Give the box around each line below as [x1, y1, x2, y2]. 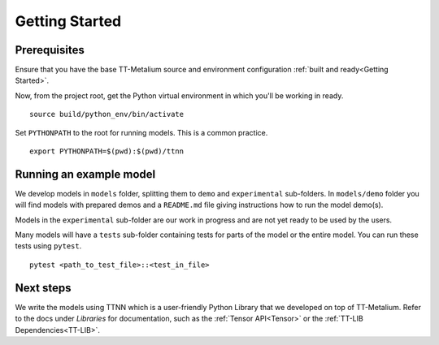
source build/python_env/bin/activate [29, 110, 185, 119]
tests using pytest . [15, 241, 82, 251]
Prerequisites [15, 43, 85, 57]
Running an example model [15, 167, 156, 181]
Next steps [15, 281, 72, 295]
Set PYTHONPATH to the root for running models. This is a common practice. [15, 127, 268, 137]
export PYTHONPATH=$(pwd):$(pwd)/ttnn [29, 147, 185, 156]
